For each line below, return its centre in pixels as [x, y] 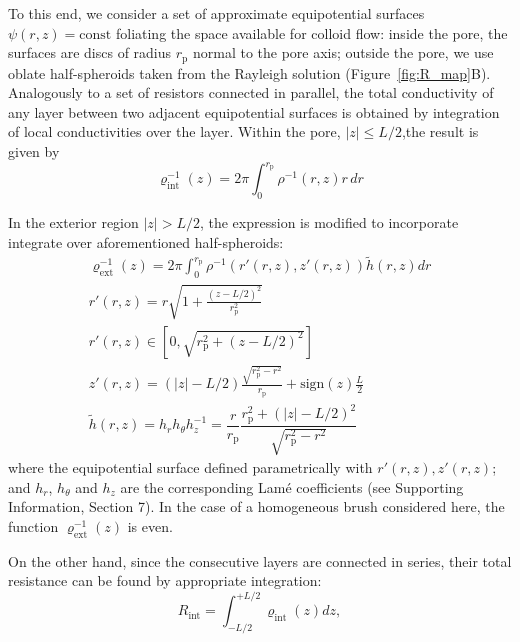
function [33, 525]
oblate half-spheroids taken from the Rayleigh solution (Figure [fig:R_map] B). [249, 72]
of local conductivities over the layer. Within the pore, [174, 131]
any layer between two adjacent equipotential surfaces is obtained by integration [254, 111]
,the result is [440, 131]
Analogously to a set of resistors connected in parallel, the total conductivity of [251, 92]
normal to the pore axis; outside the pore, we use [343, 52]
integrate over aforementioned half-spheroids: [146, 241]
